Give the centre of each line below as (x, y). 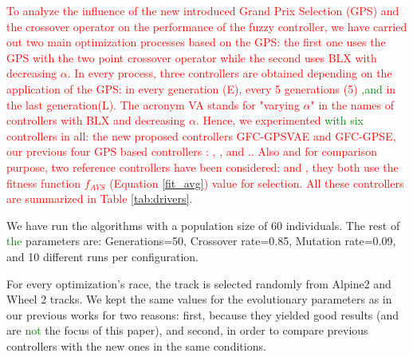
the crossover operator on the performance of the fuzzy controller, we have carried (207, 26)
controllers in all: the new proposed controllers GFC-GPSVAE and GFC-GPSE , (201, 135)
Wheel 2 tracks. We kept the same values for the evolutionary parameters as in (199, 299)
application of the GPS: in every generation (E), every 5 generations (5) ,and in (201, 88)
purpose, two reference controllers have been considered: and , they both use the (203, 167)
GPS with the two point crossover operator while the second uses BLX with (192, 57)
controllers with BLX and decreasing (96, 120)
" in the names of (352, 104)
